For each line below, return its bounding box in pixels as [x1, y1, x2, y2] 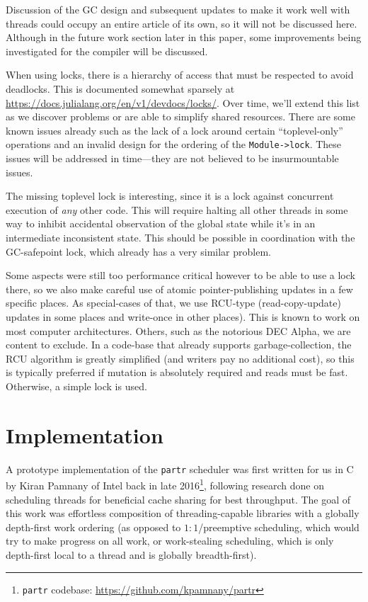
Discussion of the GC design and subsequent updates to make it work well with [6, 2, 350, 16]
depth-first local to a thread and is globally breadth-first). [6, 547, 257, 562]
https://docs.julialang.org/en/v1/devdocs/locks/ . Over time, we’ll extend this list [6, 95, 360, 110]
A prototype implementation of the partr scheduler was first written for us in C [6, 461, 354, 476]
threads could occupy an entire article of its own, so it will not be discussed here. [6, 16, 357, 30]
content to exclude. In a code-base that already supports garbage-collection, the [6, 337, 352, 352]
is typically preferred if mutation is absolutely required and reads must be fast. [6, 365, 348, 380]
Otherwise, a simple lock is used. [6, 378, 147, 393]
